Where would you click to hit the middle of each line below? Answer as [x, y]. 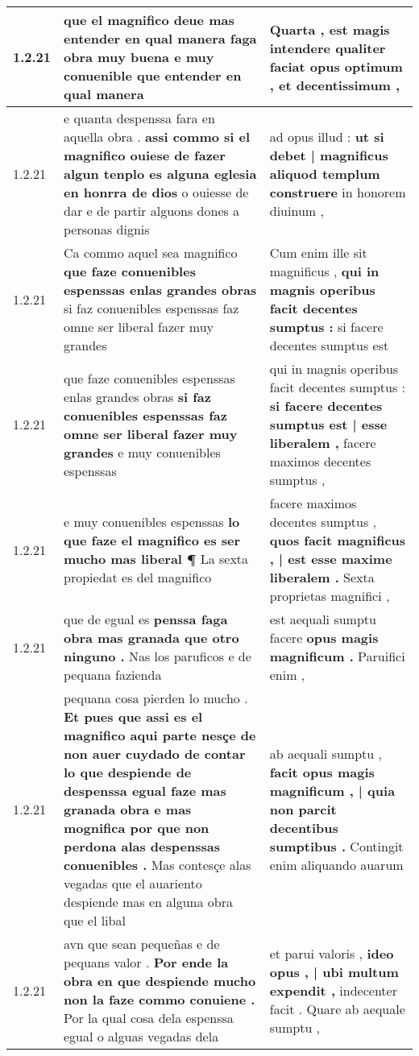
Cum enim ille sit [318, 253]
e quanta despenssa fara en [139, 118]
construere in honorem [338, 192]
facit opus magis [322, 772]
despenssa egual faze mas [145, 791]
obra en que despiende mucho [160, 981]
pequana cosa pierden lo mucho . [156, 698]
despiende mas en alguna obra [149, 902]
